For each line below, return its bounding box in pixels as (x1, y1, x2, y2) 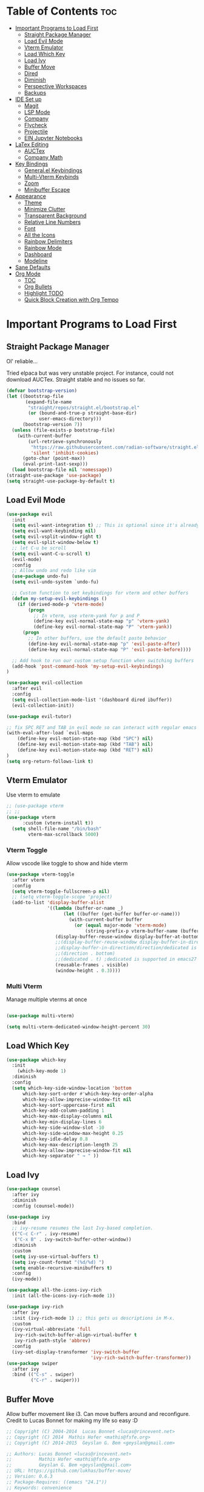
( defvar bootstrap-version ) (6, 388, 78, 394)
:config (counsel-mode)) (12, 1203, 75, 1209)
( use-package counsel (6, 1186, 61, 1192)
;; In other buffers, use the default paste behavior (28, 635, 167, 641)
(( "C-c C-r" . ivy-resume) (12, 1231, 80, 1237)
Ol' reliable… (6, 357, 38, 364)
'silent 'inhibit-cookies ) (30, 450, 99, 456)
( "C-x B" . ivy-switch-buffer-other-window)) (14, 1236, 132, 1243)
